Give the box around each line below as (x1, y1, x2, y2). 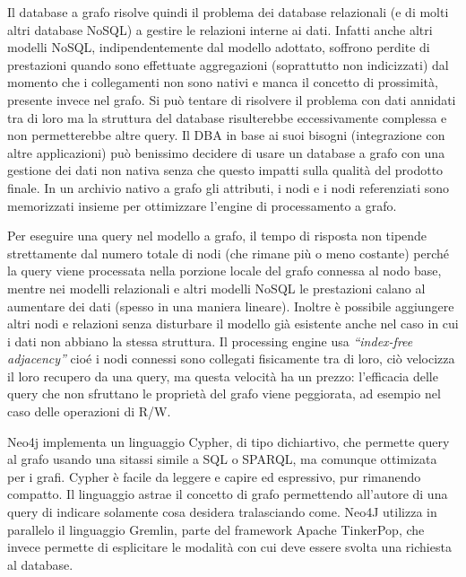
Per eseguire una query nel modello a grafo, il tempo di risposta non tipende (7, 226, 427, 245)
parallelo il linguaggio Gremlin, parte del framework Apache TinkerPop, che (7, 520, 425, 538)
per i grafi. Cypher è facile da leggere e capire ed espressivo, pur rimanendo (7, 467, 421, 485)
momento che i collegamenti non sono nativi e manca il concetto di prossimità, (7, 73, 438, 92)
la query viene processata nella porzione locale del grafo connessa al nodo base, (7, 261, 442, 280)
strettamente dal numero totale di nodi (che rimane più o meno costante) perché (7, 243, 449, 262)
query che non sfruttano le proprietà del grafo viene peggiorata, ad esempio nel (7, 384, 441, 403)
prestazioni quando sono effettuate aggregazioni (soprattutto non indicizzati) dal (7, 55, 449, 74)
